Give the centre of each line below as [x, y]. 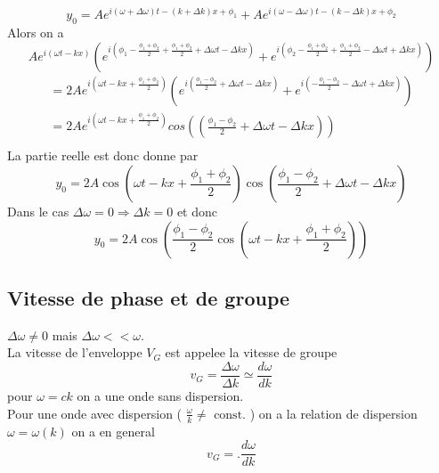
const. [230, 415]
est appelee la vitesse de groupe [251, 352]
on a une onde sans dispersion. [160, 396]
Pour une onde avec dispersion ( [95, 413]
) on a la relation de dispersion [333, 413]
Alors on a [36, 33]
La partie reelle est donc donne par [103, 155]
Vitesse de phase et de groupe [149, 298]
